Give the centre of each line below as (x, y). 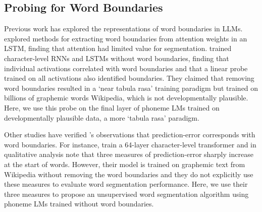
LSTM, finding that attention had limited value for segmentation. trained (118, 48)
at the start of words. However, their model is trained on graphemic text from (125, 164)
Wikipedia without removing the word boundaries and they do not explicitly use (129, 174)
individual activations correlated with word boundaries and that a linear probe (126, 68)
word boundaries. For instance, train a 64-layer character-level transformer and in (130, 144)
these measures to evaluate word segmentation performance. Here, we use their (126, 184)
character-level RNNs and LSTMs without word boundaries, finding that (117, 58)
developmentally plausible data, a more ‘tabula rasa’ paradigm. (102, 117)
